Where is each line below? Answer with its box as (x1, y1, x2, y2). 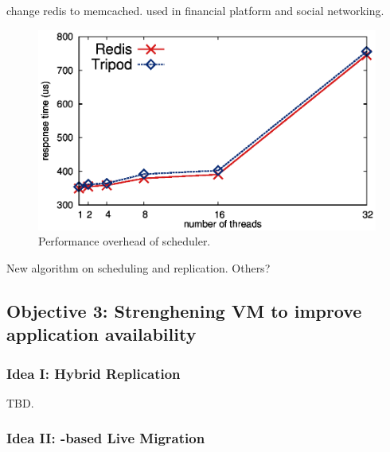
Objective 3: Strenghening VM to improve (6, 298, 362, 323)
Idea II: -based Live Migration (6, 428, 205, 448)
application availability (6, 322, 197, 346)
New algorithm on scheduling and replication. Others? (6, 259, 271, 276)
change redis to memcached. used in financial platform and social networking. (6, 2, 384, 18)
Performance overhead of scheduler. (38, 233, 211, 249)
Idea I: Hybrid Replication (6, 363, 181, 383)
